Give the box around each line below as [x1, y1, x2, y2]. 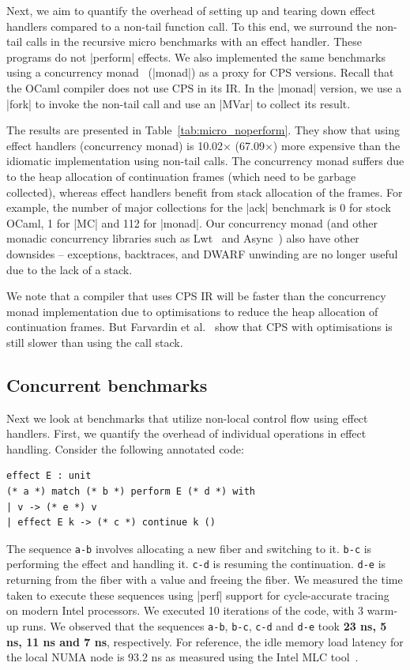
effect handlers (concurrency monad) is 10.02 [6, 137, 224, 153]
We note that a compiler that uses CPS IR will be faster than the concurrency [6, 288, 386, 304]
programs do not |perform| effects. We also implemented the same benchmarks [6, 48, 386, 65]
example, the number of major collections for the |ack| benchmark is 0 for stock [6, 199, 391, 216]
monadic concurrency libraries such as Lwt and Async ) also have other [6, 230, 359, 247]
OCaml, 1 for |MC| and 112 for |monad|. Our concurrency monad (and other [6, 214, 378, 231]
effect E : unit [6, 470, 92, 482]
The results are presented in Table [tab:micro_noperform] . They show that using [6, 122, 401, 138]
